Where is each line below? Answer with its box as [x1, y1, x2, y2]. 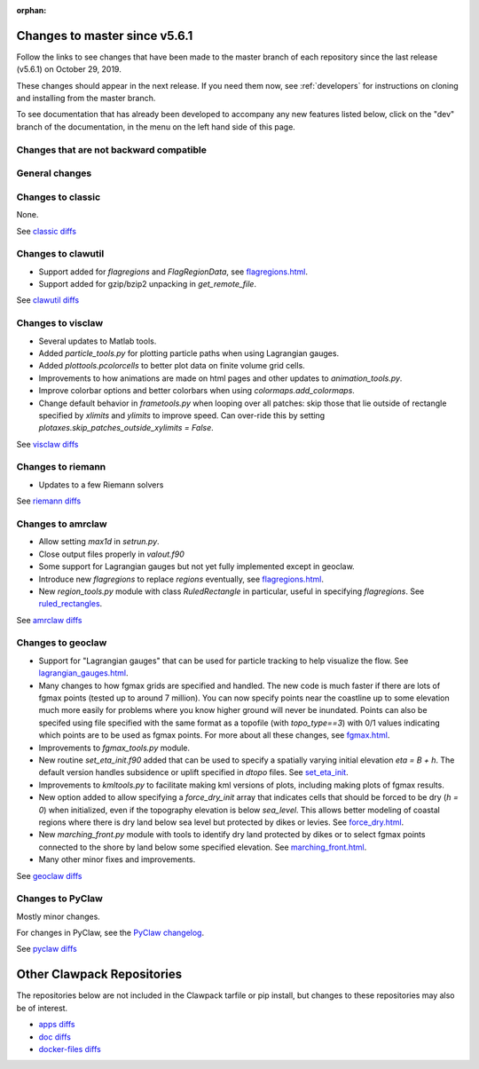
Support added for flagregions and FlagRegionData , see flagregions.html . [38, 266, 308, 277]
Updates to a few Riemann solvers [38, 479, 164, 490]
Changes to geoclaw [16, 637, 107, 649]
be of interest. [16, 1002, 68, 1013]
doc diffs [38, 1031, 71, 1042]
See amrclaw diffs [16, 614, 82, 625]
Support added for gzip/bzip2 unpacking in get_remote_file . [38, 279, 257, 289]
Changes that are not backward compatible [16, 143, 208, 155]
